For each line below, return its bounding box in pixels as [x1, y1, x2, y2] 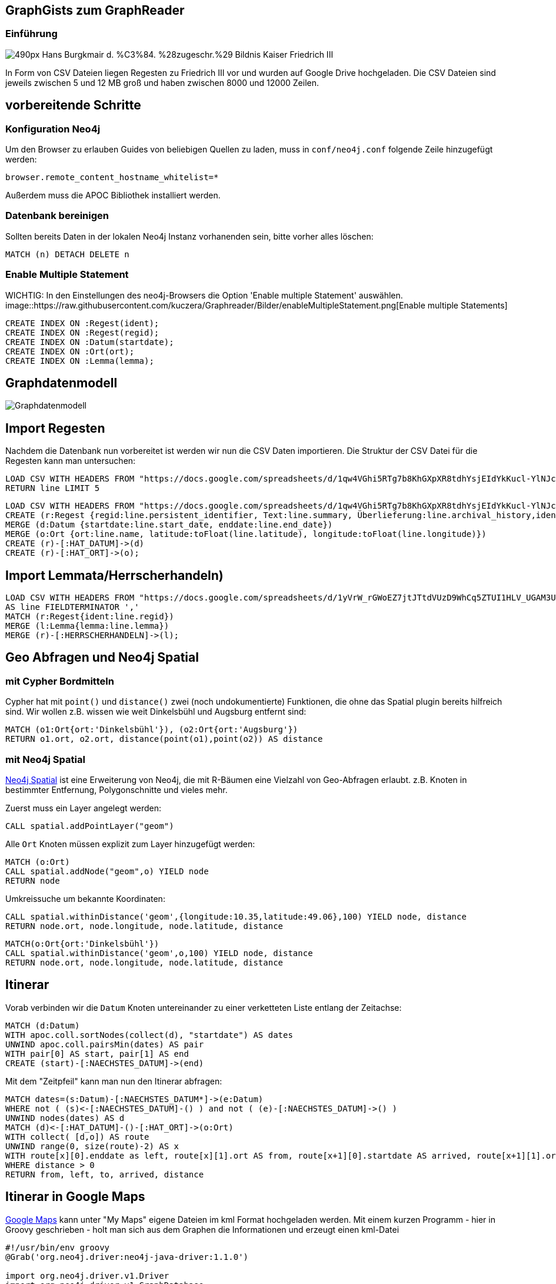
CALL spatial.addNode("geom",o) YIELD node [5, 867, 209, 877]
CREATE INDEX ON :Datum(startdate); [5, 337, 174, 347]
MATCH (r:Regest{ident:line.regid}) [5, 612, 174, 622]
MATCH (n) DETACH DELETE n [5, 249, 129, 259]
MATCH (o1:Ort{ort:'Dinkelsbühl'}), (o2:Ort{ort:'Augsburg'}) [5, 725, 298, 735]
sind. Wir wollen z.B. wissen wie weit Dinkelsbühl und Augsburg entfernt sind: [5, 706, 307, 717]
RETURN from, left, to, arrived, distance [5, 1169, 204, 1179]
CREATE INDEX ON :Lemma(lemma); [5, 356, 154, 366]
